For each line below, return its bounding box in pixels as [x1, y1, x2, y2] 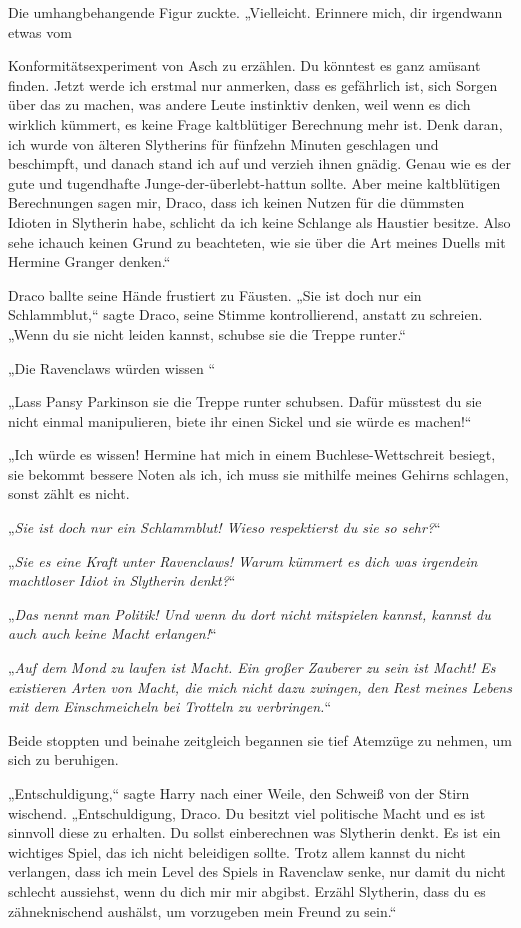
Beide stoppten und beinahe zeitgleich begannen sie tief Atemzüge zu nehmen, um [8, 729, 512, 750]
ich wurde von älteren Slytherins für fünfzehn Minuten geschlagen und [8, 133, 439, 154]
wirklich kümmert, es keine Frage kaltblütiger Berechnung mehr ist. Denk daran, [8, 113, 503, 134]
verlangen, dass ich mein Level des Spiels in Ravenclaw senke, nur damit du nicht [8, 861, 506, 882]
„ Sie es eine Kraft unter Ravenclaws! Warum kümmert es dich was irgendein [8, 550, 478, 571]
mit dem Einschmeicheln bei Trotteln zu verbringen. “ [8, 696, 331, 717]
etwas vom [8, 21, 72, 42]
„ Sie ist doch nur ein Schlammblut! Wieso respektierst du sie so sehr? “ [8, 517, 441, 538]
